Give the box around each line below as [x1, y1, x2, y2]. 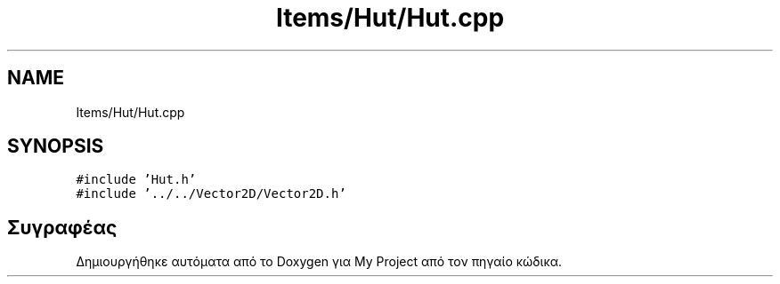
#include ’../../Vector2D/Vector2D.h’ [76, 186, 346, 201]
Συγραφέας [7, 216, 118, 239]
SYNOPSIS [7, 135, 104, 158]
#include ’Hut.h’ [76, 172, 197, 187]
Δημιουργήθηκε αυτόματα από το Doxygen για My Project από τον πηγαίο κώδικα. [76, 254, 563, 270]
